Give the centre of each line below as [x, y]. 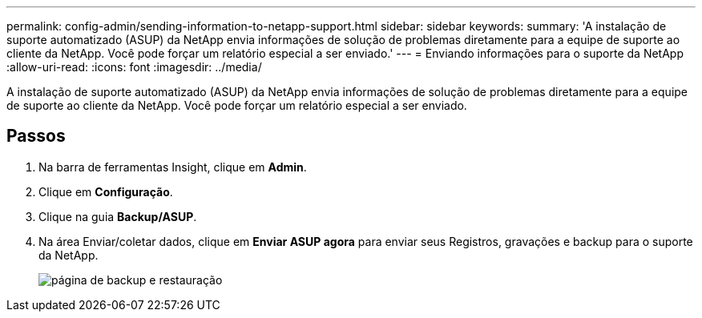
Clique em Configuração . [106, 191]
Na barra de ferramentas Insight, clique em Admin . [173, 167]
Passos [36, 136]
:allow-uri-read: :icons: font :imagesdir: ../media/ [134, 67]
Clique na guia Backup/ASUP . [118, 216]
